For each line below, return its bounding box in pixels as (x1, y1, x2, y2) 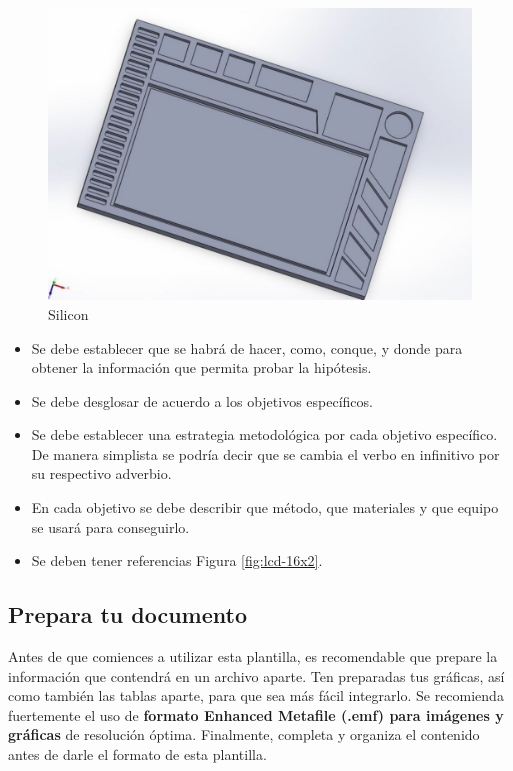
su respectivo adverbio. (31, 463, 172, 484)
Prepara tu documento (8, 599, 247, 630)
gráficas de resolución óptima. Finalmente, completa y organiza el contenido (8, 724, 480, 745)
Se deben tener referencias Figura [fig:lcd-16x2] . (31, 550, 323, 571)
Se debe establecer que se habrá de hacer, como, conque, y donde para (31, 337, 463, 358)
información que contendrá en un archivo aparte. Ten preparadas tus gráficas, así (8, 665, 505, 686)
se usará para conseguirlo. (31, 516, 190, 537)
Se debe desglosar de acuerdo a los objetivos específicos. (31, 390, 373, 411)
